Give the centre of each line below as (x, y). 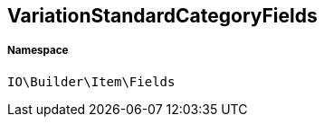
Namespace (38, 51)
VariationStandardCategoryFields (162, 16)
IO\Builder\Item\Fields (91, 81)
